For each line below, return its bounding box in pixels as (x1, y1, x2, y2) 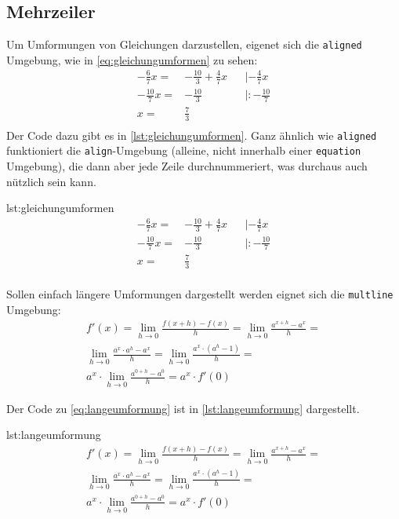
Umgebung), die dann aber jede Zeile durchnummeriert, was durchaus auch (6, 157, 368, 174)
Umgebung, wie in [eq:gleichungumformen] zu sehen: (6, 51, 258, 68)
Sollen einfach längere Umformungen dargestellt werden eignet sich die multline (6, 285, 394, 302)
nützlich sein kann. (6, 173, 96, 189)
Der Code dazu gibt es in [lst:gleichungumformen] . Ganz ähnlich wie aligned (6, 126, 377, 143)
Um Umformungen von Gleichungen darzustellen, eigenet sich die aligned (6, 36, 362, 53)
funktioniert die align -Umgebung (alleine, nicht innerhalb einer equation (6, 142, 361, 159)
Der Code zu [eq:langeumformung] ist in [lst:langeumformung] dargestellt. (6, 400, 360, 416)
